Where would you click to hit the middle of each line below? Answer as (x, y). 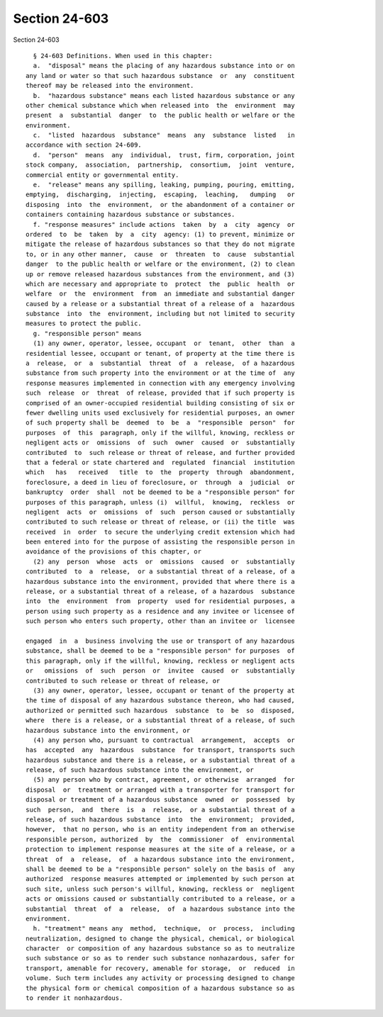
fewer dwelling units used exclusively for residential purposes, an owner (160, 413)
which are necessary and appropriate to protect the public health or (160, 284)
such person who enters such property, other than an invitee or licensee (160, 621)
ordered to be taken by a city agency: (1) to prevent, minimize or (160, 234)
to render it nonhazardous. (74, 998)
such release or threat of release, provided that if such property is (160, 393)
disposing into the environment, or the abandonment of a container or (160, 204)
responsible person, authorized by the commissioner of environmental (160, 839)
